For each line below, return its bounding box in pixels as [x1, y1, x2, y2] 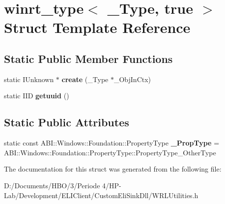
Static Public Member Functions [4, 51, 173, 66]
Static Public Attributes [4, 115, 129, 130]
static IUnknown [4, 74, 54, 84]
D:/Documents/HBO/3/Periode [4, 180, 100, 190]
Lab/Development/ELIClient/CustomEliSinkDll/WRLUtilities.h [4, 190, 198, 200]
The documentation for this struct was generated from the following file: [4, 164, 222, 174]
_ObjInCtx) [113, 74, 151, 84]
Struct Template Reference [4, 17, 191, 37]
